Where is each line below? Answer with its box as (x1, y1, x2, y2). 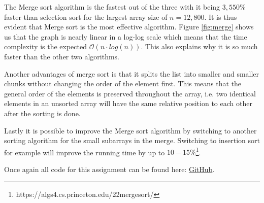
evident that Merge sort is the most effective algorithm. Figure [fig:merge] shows (4, 21, 254, 32)
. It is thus (204, 11, 237, 22)
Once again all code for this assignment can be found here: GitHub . (4, 163, 215, 174)
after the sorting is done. (4, 108, 81, 118)
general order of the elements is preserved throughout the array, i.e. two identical (4, 88, 256, 98)
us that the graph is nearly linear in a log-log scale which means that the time (4, 31, 247, 42)
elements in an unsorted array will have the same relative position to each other (4, 98, 252, 109)
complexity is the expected (4, 41, 87, 52)
